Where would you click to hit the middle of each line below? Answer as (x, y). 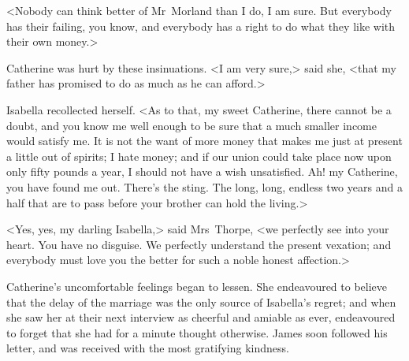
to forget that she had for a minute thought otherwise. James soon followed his (197, 332)
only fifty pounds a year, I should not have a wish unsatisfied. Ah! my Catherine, (202, 171)
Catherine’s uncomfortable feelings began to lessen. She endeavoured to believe (197, 286)
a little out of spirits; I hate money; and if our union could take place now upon (199, 156)
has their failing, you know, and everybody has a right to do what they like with (201, 26)
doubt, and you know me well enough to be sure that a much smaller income (191, 125)
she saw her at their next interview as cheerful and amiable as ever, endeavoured (201, 317)
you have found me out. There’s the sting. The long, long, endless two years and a (204, 186)
